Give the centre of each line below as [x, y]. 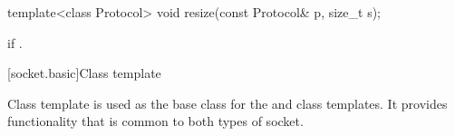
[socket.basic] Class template [84, 73]
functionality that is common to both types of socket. [155, 121]
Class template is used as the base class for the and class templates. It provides [227, 103]
